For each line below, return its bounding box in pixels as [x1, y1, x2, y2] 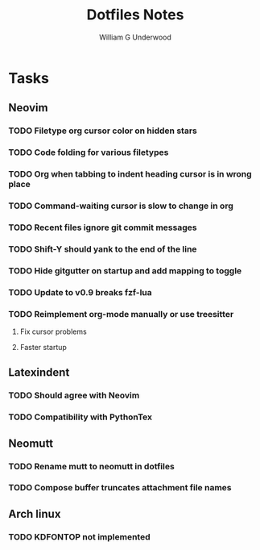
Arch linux [8, 506, 61, 521]
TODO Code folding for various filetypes [8, 147, 169, 158]
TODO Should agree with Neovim [8, 390, 140, 401]
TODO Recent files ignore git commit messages [8, 222, 197, 233]
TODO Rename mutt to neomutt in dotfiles [8, 460, 175, 472]
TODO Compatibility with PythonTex [8, 411, 153, 423]
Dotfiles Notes [86, 6, 184, 24]
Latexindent [8, 365, 70, 380]
